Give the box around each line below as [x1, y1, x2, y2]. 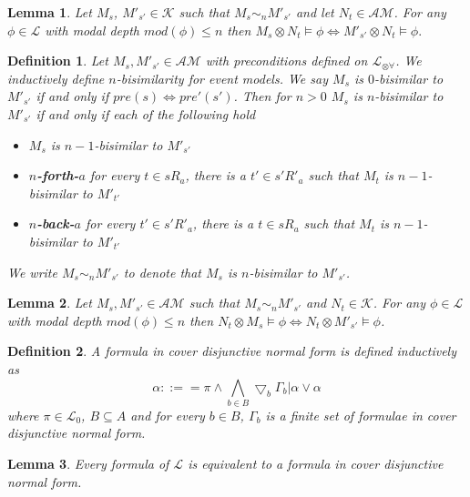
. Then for [233, 86, 291, 106]
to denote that [123, 262, 201, 281]
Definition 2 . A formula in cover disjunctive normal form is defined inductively [7, 341, 456, 360]
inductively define [7, 68, 105, 87]
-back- [36, 214, 75, 233]
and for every [130, 405, 205, 424]
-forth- [36, 166, 79, 185]
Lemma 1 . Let [7, 3, 92, 21]
